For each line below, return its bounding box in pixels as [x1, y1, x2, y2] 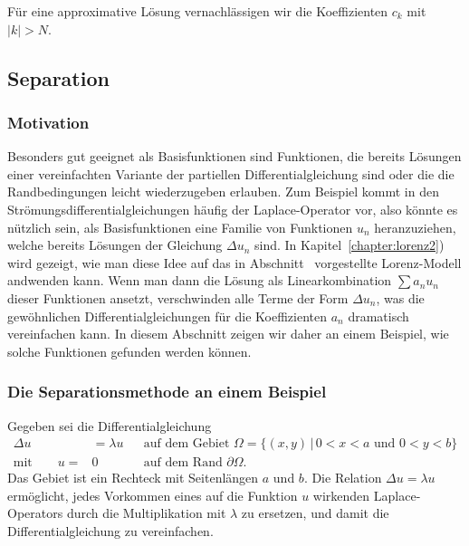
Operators [7, 503, 63, 522]
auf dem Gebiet [143, 437, 230, 451]
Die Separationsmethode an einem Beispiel [7, 380, 327, 403]
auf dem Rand [143, 456, 223, 470]
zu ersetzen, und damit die [241, 503, 389, 522]
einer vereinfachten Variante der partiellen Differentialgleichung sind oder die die [7, 164, 455, 183]
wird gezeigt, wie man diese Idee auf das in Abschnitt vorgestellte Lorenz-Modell [7, 253, 462, 272]
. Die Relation [303, 468, 382, 487]
